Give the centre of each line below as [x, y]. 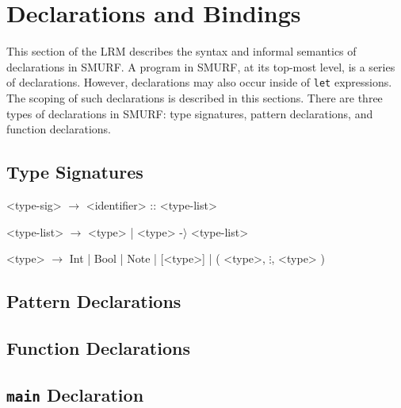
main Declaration [75, 394]
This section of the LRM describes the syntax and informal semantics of [181, 51]
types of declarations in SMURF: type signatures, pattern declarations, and [190, 113]
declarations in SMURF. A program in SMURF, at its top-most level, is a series [201, 66]
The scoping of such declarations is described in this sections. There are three [195, 97]
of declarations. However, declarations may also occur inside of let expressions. [199, 82]
